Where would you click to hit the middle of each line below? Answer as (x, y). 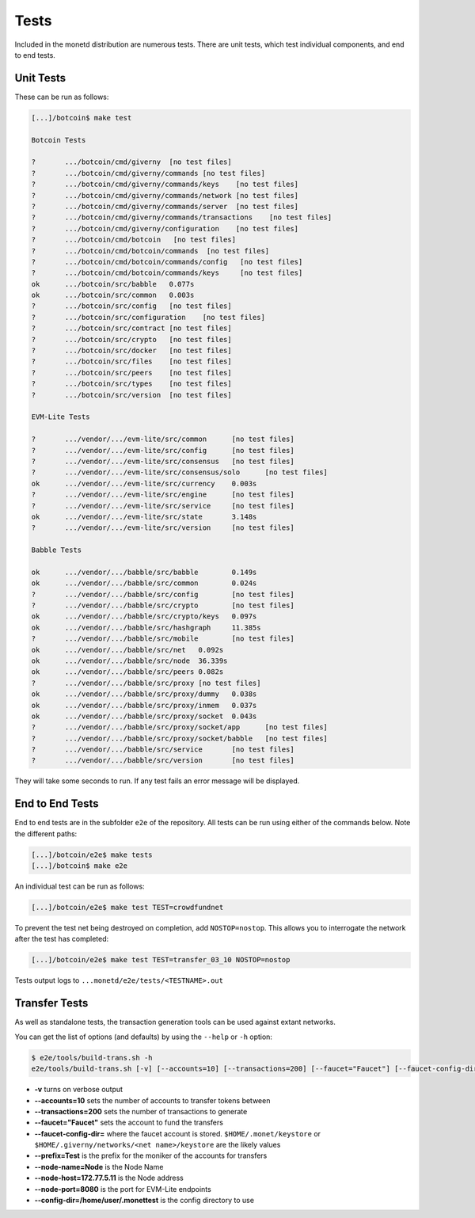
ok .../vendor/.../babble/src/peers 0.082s (127, 672)
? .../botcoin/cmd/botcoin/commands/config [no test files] (167, 262)
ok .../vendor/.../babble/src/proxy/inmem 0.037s (144, 705)
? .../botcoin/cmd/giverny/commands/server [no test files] (165, 206)
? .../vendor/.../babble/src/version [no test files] (163, 761)
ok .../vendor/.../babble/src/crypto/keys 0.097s (144, 617)
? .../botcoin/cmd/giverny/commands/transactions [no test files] (182, 217)
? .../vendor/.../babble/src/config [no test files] (163, 594)
